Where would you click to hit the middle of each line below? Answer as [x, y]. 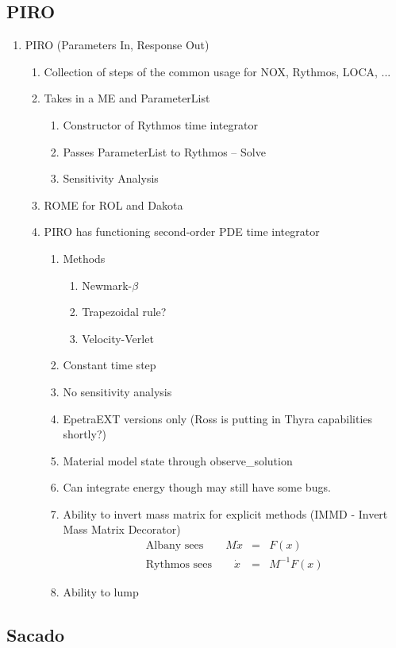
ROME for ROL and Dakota [113, 204]
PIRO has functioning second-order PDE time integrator [182, 231]
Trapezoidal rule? [124, 312]
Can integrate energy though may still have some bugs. [197, 487]
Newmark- [107, 285]
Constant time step [110, 365]
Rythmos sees [179, 564]
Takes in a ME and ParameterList [127, 98]
